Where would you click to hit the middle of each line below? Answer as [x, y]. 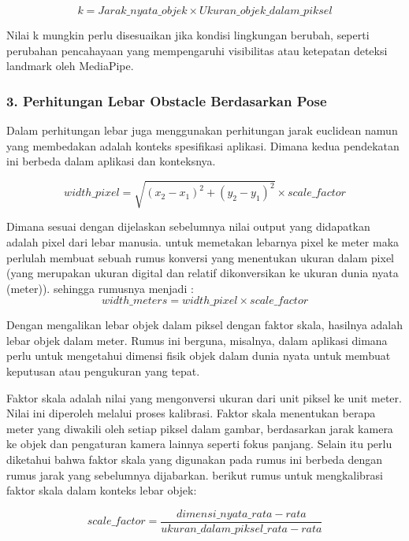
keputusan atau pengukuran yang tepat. [103, 371]
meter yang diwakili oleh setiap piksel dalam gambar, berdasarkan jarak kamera [200, 428]
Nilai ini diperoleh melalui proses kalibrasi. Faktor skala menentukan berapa [191, 413]
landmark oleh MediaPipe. [70, 66]
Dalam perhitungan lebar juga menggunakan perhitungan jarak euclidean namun [202, 130]
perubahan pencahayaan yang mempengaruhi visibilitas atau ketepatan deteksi [197, 50]
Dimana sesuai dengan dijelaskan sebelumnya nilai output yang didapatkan [188, 226]
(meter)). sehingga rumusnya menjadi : [100, 288]
